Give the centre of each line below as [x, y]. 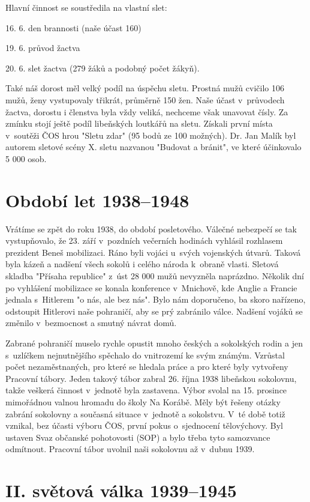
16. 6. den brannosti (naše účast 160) [73, 27]
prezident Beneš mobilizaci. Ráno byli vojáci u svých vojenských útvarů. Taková [153, 252]
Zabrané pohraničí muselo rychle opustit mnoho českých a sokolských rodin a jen [154, 343]
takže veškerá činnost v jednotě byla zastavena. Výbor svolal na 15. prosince [146, 390]
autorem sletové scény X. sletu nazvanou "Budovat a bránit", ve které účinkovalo [154, 147]
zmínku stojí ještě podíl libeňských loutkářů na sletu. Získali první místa [139, 123]
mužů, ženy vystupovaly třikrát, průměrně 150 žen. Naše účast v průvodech [145, 99]
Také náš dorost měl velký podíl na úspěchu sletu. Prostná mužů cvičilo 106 [145, 88]
